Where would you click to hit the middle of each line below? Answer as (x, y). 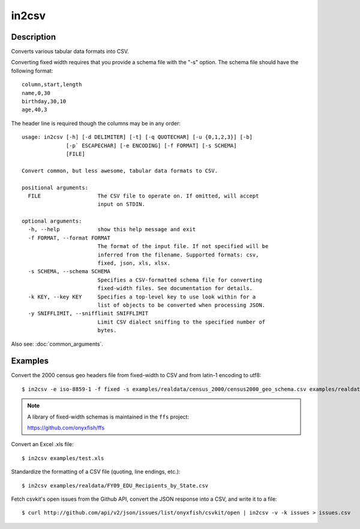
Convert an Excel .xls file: (43, 444)
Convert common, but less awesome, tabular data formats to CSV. (120, 171)
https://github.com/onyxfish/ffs (66, 428)
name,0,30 (36, 93)
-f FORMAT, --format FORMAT (69, 238)
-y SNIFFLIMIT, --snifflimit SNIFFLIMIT (88, 313)
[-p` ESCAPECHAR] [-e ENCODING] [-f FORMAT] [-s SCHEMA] (151, 145)
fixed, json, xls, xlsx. (134, 263)
